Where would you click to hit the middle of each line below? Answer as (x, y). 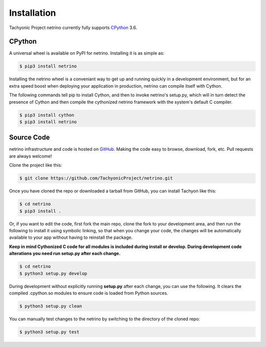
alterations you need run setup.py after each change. (65, 253)
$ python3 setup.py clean (51, 306)
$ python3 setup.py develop (53, 273)
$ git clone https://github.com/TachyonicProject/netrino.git (96, 178)
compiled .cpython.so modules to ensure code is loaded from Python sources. (89, 293)
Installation (33, 13)
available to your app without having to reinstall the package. (71, 237)
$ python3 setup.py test (50, 332)
